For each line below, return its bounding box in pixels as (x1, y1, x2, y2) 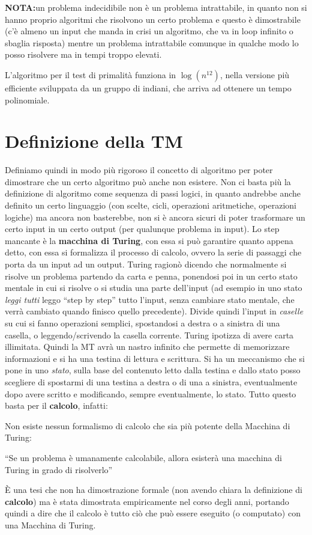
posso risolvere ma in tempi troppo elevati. (5, 48, 162, 61)
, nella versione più (220, 68, 290, 81)
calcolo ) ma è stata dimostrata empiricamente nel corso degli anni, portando (5, 495, 289, 507)
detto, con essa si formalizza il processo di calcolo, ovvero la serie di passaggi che (5, 246, 302, 258)
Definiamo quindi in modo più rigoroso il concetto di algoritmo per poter (5, 164, 273, 176)
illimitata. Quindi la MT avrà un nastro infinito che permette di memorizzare (5, 340, 290, 353)
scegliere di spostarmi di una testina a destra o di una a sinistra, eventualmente (5, 375, 298, 388)
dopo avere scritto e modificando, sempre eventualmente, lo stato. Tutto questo (5, 387, 296, 400)
